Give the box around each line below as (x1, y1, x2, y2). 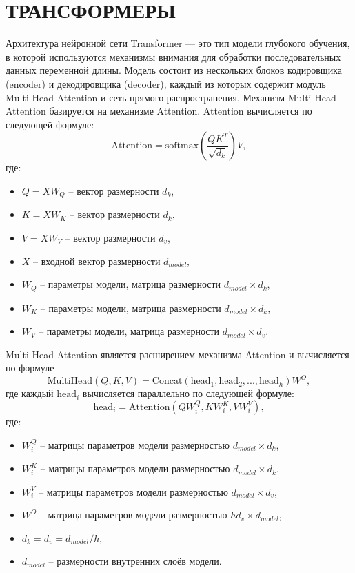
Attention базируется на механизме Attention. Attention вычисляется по (6, 104, 312, 118)
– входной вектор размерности (33, 253, 161, 268)
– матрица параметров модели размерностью (39, 507, 227, 522)
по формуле (6, 360, 54, 375)
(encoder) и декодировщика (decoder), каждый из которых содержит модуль (6, 76, 326, 90)
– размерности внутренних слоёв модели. (48, 554, 222, 568)
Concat (152, 376, 183, 387)
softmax (165, 141, 199, 151)
